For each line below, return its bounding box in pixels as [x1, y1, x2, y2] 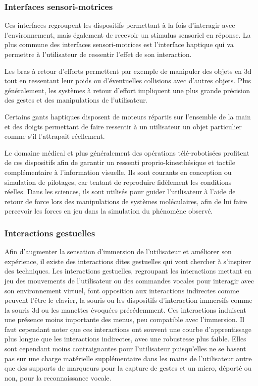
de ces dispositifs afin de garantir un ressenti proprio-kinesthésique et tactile [4, 157, 235, 167]
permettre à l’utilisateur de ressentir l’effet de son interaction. [4, 49, 192, 59]
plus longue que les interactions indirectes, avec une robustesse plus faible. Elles [4, 333, 246, 344]
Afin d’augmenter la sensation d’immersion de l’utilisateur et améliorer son [4, 246, 232, 257]
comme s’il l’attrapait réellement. [4, 131, 105, 141]
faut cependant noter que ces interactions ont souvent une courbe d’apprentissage [4, 324, 252, 334]
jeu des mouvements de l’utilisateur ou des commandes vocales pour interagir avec [4, 275, 254, 285]
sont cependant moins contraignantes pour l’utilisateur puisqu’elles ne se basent [4, 343, 246, 354]
